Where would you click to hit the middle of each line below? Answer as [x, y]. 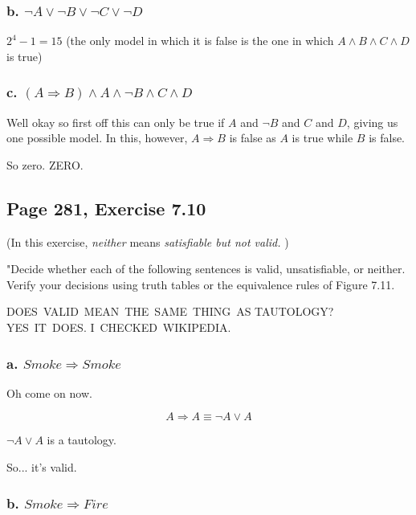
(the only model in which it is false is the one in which [200, 41]
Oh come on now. [49, 392]
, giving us [372, 122]
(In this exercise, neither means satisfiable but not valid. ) [148, 241]
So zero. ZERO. [45, 164]
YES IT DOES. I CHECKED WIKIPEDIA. [119, 327]
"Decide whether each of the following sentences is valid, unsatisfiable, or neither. [206, 269]
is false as [253, 138]
